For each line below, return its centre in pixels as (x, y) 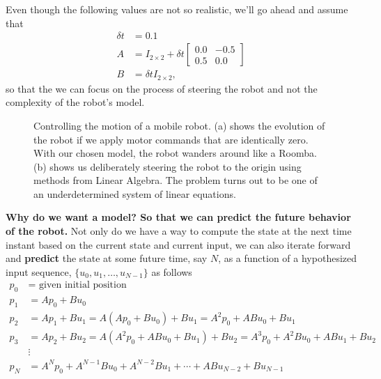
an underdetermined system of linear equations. (135, 193)
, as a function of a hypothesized (288, 258)
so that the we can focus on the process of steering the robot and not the (162, 88)
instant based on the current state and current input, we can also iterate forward (178, 244)
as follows (172, 271)
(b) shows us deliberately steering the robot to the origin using (168, 166)
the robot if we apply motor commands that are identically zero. (171, 139)
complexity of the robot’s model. (75, 102)
